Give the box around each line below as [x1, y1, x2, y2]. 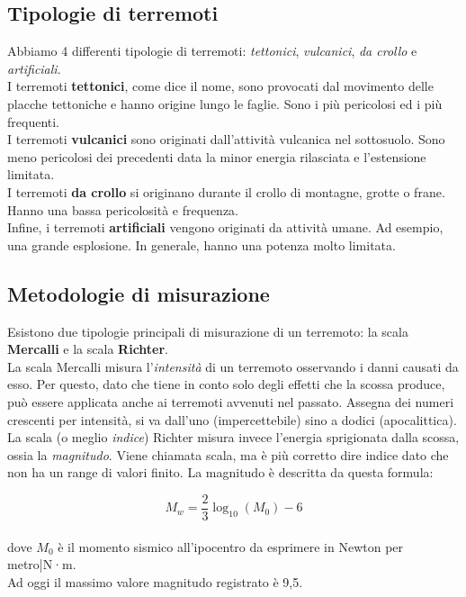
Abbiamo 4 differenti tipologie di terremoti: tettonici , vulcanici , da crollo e [7, 41, 417, 60]
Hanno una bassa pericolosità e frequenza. [7, 200, 238, 219]
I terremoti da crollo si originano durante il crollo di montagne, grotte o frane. [7, 182, 445, 201]
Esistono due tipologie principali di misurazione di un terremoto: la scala [7, 321, 408, 340]
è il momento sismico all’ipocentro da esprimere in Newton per [58, 537, 404, 556]
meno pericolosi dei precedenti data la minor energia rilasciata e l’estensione [7, 147, 426, 166]
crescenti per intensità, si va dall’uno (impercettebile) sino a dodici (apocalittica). [7, 410, 457, 429]
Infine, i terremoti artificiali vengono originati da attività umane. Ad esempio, [7, 218, 444, 237]
